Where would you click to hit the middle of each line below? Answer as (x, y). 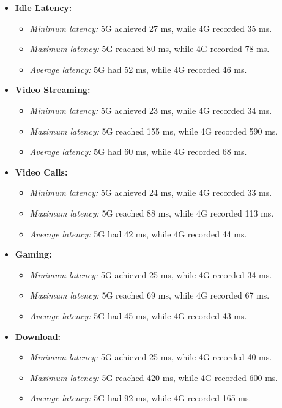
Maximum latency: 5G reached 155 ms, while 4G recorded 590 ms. (154, 131)
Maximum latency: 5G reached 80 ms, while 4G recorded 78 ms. (150, 49)
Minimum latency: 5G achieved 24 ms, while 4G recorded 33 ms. (151, 192)
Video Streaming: (53, 90)
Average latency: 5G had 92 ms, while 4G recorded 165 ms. (140, 398)
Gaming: (33, 254)
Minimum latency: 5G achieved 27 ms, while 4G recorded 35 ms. (151, 28)
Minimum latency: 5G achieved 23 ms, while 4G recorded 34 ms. (151, 110)
